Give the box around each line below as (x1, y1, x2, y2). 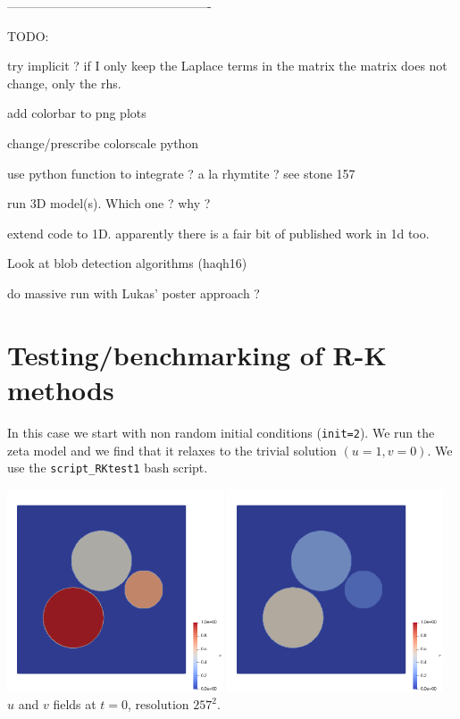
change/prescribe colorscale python (7, 133, 199, 152)
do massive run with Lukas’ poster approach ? (7, 283, 260, 302)
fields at (53, 695, 96, 714)
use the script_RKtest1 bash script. (7, 458, 208, 477)
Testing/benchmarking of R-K (7, 336, 387, 372)
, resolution (128, 695, 189, 714)
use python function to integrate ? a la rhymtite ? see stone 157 (7, 163, 355, 182)
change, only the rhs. (7, 73, 121, 92)
